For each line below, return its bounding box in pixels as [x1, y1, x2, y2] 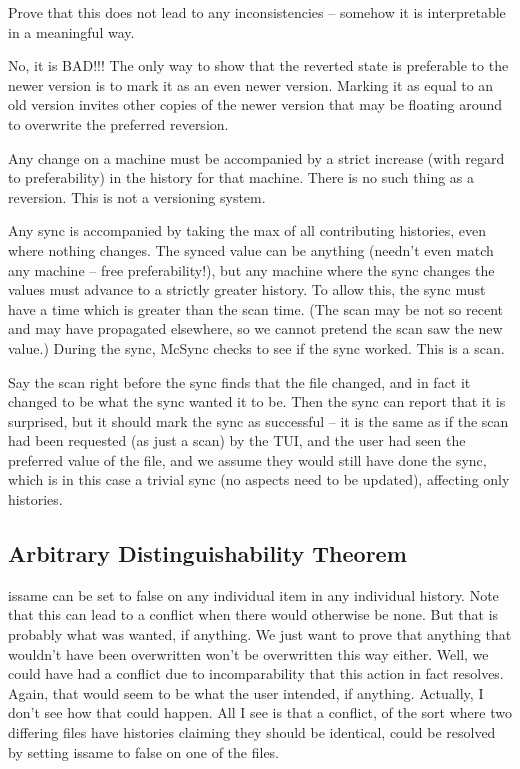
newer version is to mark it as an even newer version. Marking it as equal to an [8, 74, 494, 95]
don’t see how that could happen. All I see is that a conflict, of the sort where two [8, 702, 512, 723]
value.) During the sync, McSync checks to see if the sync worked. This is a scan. [8, 337, 505, 358]
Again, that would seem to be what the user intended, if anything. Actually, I [8, 682, 484, 703]
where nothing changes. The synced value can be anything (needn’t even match [8, 239, 494, 260]
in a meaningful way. [8, 21, 135, 42]
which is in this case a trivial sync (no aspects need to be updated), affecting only [8, 469, 510, 490]
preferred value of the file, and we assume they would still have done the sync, [8, 449, 487, 470]
